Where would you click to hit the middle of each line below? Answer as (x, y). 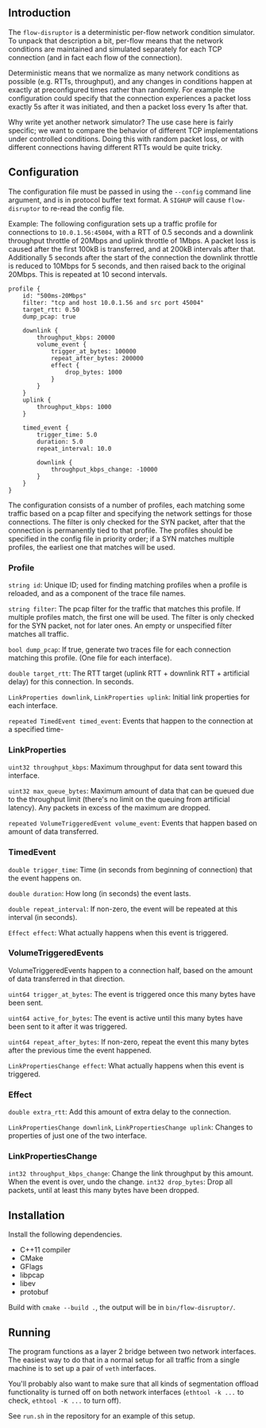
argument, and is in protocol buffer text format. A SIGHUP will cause (117, 200)
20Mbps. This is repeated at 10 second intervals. (88, 274)
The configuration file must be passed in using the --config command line (130, 191)
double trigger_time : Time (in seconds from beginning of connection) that (130, 869)
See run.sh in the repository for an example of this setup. (102, 1416)
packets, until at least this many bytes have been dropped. (104, 1191)
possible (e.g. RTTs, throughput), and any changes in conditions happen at (130, 81)
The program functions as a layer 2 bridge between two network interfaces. (132, 1352)
